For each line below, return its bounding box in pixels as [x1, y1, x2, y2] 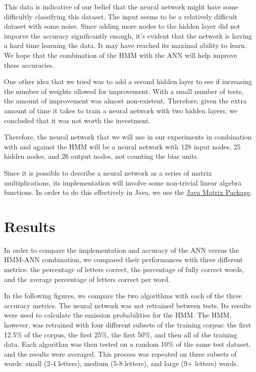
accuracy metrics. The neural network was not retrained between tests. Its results [4, 300, 251, 310]
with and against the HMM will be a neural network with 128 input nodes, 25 [4, 141, 241, 151]
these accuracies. [4, 59, 54, 70]
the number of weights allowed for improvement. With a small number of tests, [4, 86, 244, 96]
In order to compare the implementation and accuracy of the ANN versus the [4, 244, 239, 255]
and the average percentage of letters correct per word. [4, 274, 170, 284]
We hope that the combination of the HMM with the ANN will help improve [4, 49, 237, 60]
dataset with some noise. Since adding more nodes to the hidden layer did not [4, 21, 241, 31]
